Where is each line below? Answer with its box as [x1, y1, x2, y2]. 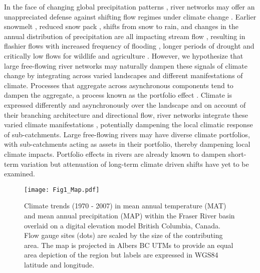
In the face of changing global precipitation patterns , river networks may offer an [4, 2, 255, 12]
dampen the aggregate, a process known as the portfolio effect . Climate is [4, 90, 232, 100]
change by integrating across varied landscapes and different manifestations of [4, 70, 243, 81]
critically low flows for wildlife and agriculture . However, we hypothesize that [4, 50, 243, 61]
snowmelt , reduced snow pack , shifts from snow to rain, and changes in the [4, 21, 239, 32]
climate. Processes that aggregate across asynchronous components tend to [4, 80, 233, 90]
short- [228, 148, 246, 159]
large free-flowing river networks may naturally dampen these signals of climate [4, 60, 247, 71]
